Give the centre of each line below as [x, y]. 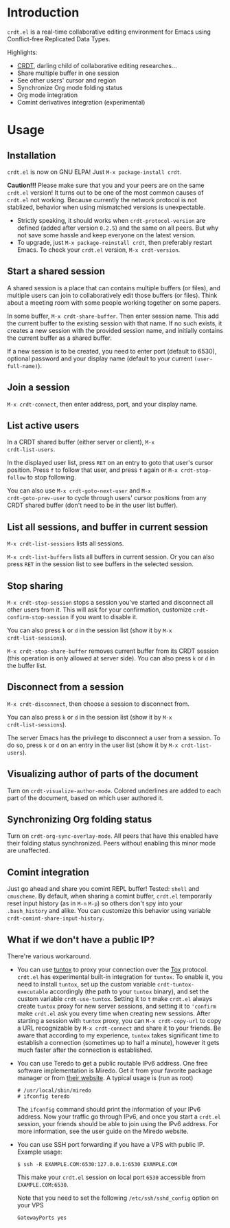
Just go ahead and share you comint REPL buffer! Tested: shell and [103, 889]
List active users [43, 426]
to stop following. [52, 477]
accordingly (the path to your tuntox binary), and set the [129, 991]
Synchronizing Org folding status [80, 820]
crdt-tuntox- [175, 985]
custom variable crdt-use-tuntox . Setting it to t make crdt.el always [115, 999]
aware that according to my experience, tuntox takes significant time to [118, 1035]
